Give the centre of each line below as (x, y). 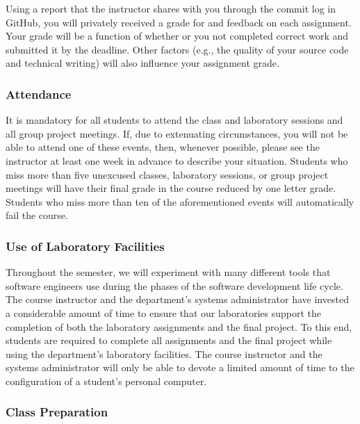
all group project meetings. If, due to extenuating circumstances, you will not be (177, 133)
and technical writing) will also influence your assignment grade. (142, 63)
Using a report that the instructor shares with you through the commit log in (171, 8)
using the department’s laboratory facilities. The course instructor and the (164, 353)
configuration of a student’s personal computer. (106, 381)
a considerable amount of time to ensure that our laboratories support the (164, 312)
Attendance (39, 93)
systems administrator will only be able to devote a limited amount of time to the (180, 367)
